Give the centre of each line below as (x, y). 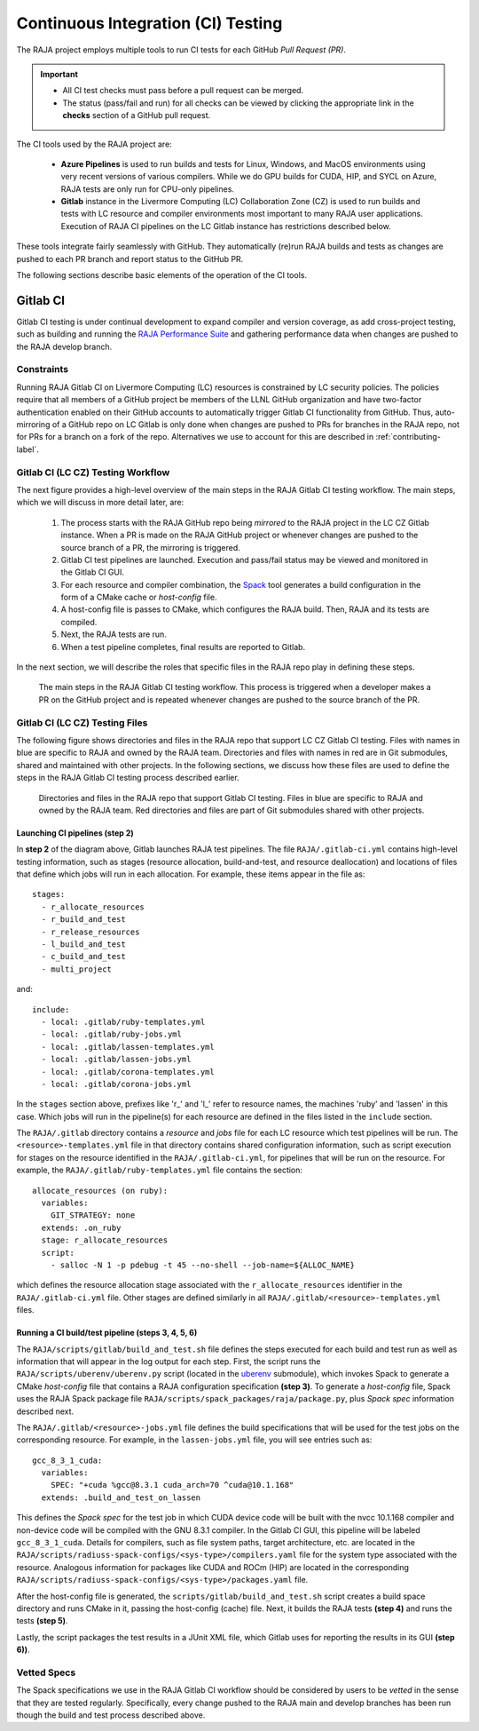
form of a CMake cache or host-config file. (139, 597)
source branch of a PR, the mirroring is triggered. (150, 547)
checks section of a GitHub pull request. (137, 115)
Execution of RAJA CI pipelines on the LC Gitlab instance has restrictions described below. (226, 226)
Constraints (43, 369)
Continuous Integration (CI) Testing (149, 23)
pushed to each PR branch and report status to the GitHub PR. (130, 258)
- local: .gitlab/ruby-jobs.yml (111, 1034)
